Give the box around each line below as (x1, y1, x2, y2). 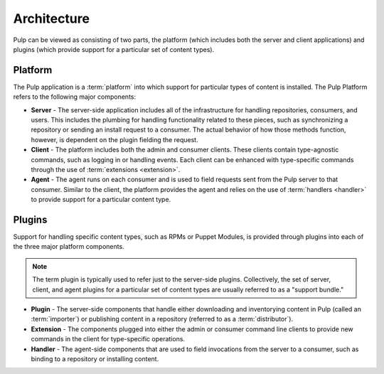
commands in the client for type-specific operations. (31, 335, 185, 343)
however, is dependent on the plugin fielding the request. (31, 135, 198, 144)
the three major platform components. (13, 242, 124, 251)
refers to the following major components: (13, 92, 137, 101)
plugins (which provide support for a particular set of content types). (13, 45, 215, 53)
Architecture (13, 11, 90, 26)
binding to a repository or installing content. (31, 354, 159, 363)
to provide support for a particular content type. (31, 196, 171, 204)
